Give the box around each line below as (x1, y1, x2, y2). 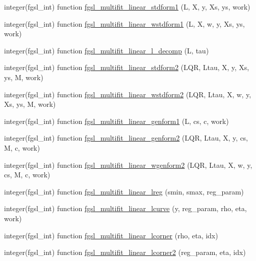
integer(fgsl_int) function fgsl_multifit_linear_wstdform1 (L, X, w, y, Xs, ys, (4, 18, 245, 29)
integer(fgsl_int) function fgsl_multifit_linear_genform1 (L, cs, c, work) (4, 115, 229, 126)
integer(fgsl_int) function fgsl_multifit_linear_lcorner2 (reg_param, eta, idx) (4, 247, 246, 257)
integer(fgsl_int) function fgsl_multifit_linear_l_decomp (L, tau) (4, 45, 209, 55)
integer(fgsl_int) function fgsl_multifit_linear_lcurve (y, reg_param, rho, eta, (4, 203, 247, 214)
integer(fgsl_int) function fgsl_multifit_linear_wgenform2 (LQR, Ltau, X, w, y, (4, 159, 252, 170)
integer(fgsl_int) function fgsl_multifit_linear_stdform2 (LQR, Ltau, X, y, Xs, (4, 62, 249, 73)
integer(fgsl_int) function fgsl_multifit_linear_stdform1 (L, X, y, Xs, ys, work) (4, 2, 250, 12)
